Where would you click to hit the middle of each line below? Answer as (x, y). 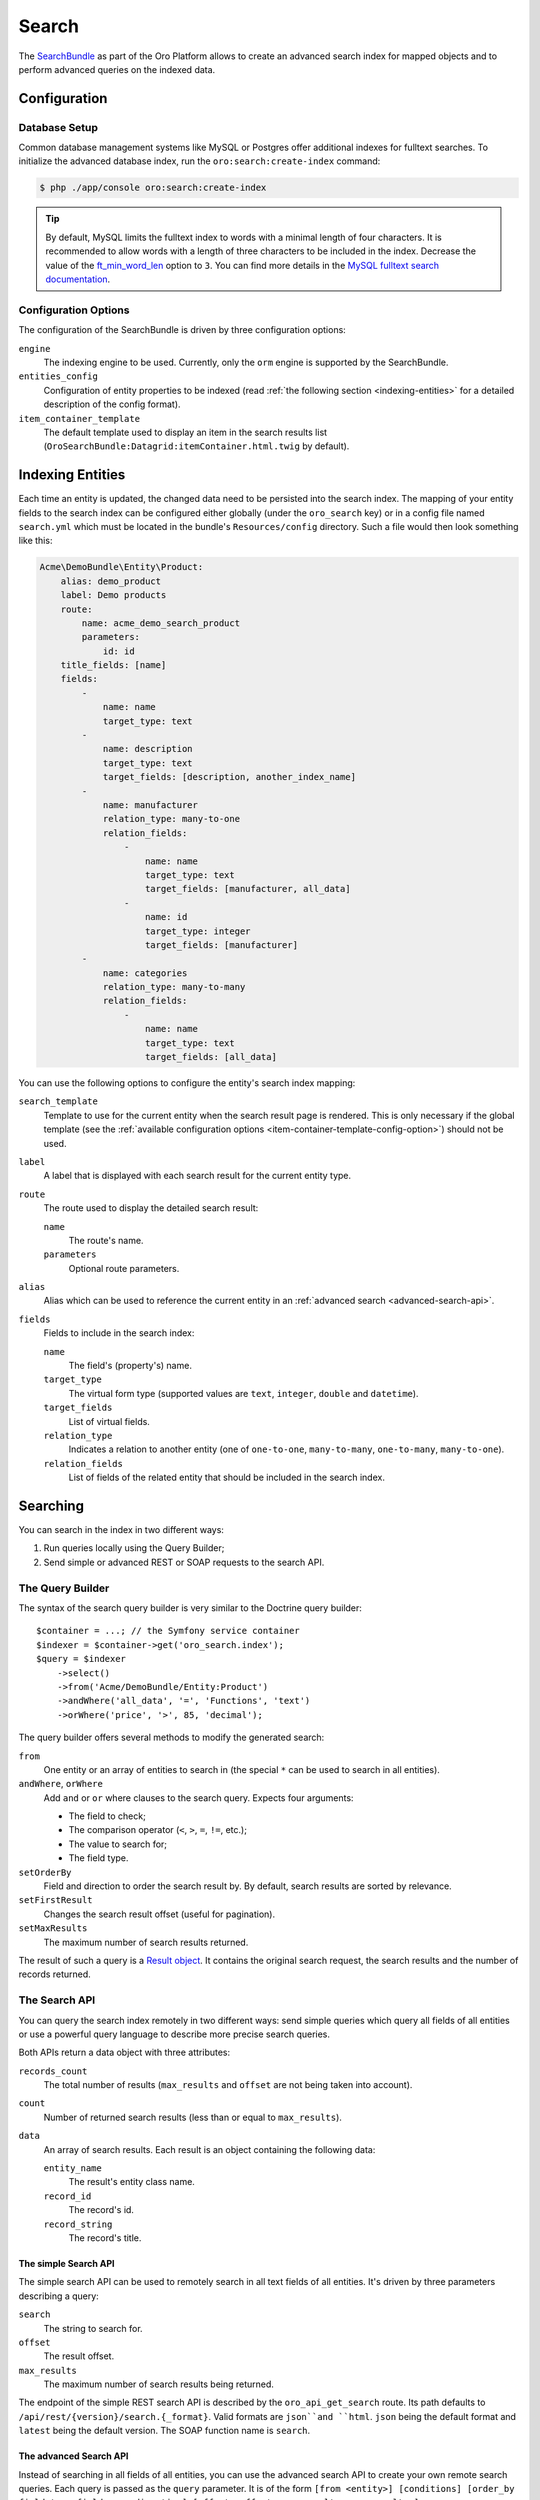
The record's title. (105, 2237)
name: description (148, 749)
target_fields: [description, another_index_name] (229, 777)
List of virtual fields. (109, 1421)
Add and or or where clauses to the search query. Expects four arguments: (198, 1797)
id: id (118, 651)
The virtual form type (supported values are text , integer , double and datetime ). (243, 1393)
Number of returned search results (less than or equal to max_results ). (192, 2117)
